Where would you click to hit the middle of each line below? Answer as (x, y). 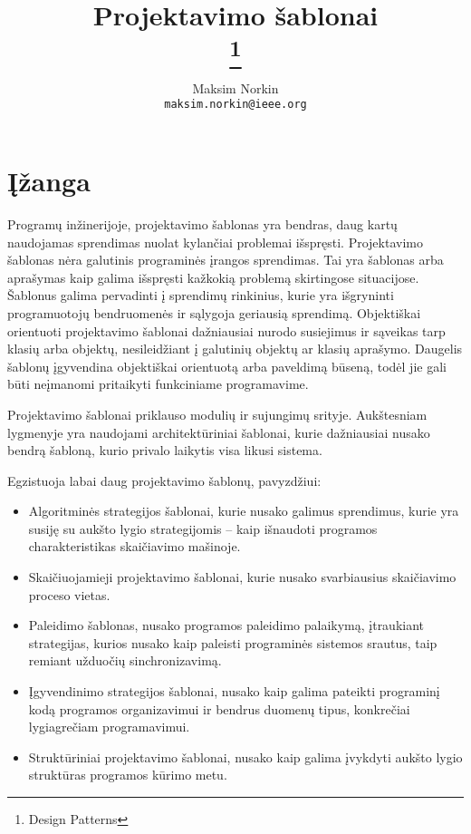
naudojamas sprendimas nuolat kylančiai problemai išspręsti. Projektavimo (215, 242)
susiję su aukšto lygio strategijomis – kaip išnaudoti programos (203, 528)
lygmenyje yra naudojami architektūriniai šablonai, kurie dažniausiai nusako (219, 432)
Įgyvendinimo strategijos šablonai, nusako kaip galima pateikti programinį (234, 691)
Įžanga (49, 181)
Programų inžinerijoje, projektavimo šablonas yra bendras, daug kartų (202, 223)
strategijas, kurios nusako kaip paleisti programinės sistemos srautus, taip (233, 642)
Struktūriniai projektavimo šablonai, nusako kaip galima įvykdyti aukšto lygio (245, 756)
